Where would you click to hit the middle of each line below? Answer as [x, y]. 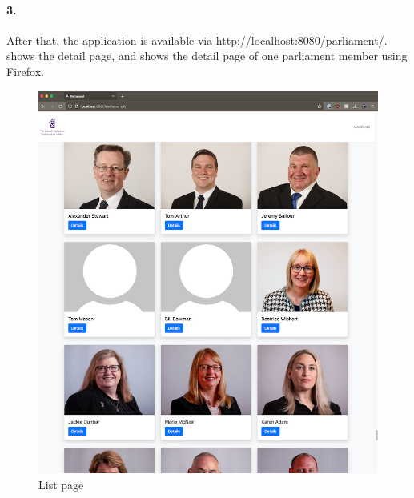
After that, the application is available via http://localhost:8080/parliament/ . [197, 40]
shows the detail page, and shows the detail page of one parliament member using [207, 56]
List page [61, 484]
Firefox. [25, 71]
